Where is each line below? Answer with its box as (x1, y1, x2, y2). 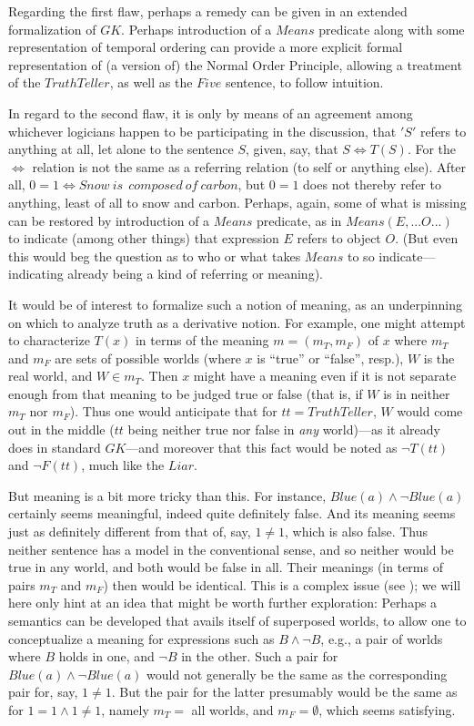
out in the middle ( (8, 420, 115, 439)
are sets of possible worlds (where (55, 348, 241, 367)
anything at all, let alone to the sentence (8, 139, 234, 158)
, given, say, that (246, 139, 338, 158)
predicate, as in (256, 210, 342, 230)
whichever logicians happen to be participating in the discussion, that (8, 121, 397, 140)
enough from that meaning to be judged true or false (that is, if (8, 383, 363, 403)
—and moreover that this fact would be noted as (126, 437, 398, 456)
